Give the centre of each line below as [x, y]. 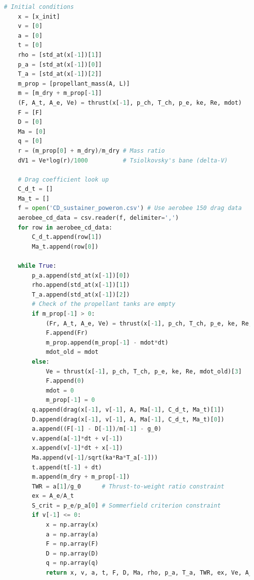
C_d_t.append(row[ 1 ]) [67, 237]
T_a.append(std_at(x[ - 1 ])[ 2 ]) [81, 294]
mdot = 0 [60, 390]
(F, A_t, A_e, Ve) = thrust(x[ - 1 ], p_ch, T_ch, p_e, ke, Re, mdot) [130, 103]
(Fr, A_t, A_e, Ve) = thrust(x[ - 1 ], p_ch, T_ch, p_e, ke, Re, [149, 323]
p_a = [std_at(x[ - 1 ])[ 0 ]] [60, 64]
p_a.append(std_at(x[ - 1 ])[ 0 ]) [81, 275]
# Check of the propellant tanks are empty [104, 304]
